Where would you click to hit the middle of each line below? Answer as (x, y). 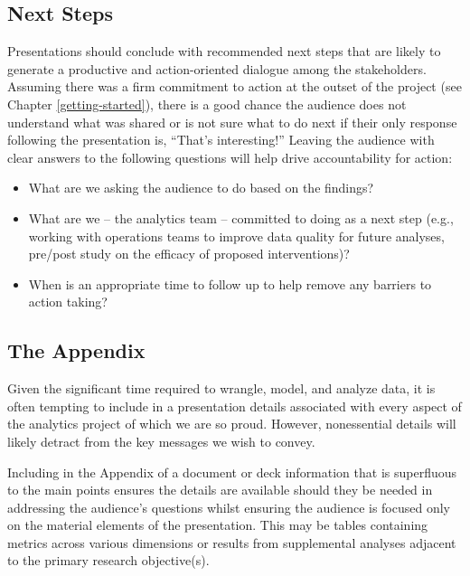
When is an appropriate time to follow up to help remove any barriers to (230, 283)
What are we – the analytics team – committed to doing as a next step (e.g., (241, 217)
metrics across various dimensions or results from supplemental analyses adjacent (232, 542)
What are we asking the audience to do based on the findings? (201, 188)
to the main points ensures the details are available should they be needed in (220, 490)
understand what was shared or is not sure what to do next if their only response (232, 122)
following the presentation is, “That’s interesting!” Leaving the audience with (221, 140)
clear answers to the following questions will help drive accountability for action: (230, 157)
